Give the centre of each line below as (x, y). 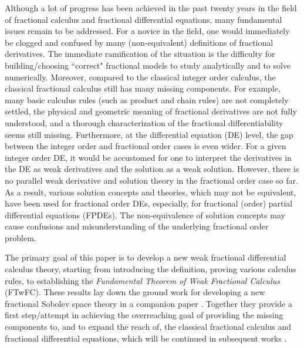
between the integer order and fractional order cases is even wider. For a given (146, 146)
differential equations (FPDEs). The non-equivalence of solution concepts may (145, 214)
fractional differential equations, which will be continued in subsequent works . (146, 338)
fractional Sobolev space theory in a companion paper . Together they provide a (148, 303)
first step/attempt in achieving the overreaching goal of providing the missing (144, 315)
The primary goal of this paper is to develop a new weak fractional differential (146, 257)
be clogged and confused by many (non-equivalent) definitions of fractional (139, 42)
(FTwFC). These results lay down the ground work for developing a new (135, 292)
